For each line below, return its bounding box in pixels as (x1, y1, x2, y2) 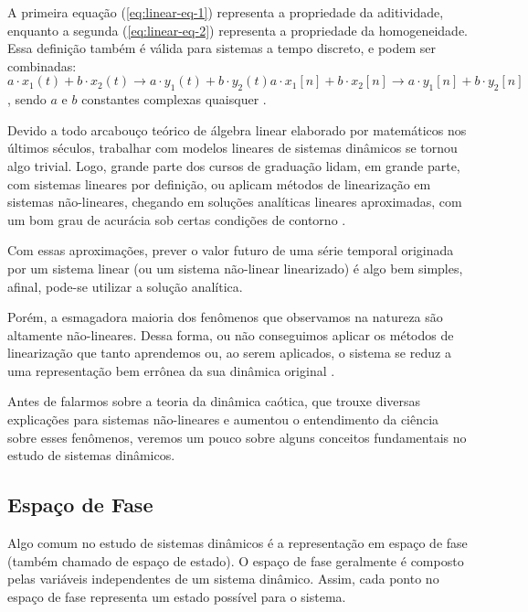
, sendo (7, 90, 47, 109)
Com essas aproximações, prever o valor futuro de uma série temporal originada (7, 241, 454, 260)
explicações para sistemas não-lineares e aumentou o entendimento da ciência (7, 410, 439, 429)
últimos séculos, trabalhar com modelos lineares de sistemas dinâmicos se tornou (7, 138, 458, 157)
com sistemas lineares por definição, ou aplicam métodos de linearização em (7, 174, 431, 193)
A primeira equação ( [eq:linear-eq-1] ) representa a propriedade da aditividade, (7, 3, 444, 21)
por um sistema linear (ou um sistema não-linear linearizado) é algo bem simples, (7, 258, 463, 277)
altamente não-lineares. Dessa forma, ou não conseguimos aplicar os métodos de (7, 325, 454, 344)
